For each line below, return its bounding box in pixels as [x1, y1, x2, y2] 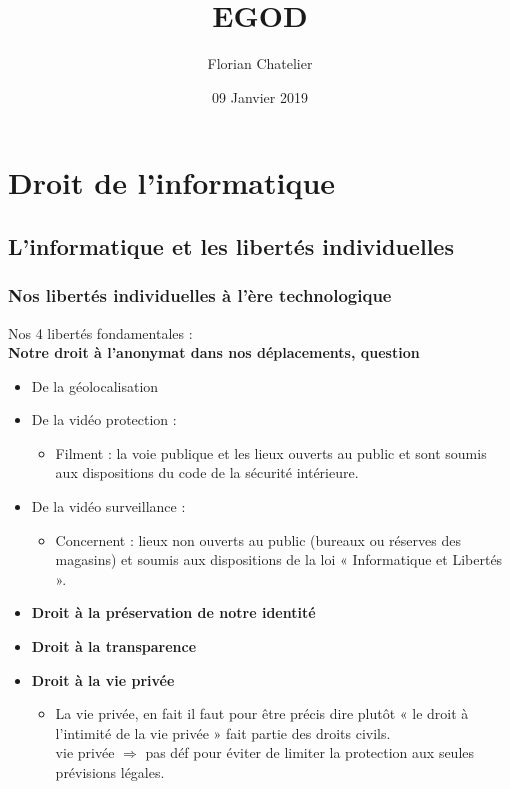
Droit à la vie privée [31, 669, 175, 690]
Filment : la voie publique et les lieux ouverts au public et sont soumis [55, 442, 487, 463]
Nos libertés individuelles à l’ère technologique [8, 283, 392, 308]
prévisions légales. [55, 762, 165, 782]
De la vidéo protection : [31, 409, 177, 430]
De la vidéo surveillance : [31, 496, 186, 517]
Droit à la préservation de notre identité [31, 602, 316, 623]
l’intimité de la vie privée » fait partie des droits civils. [55, 722, 391, 743]
